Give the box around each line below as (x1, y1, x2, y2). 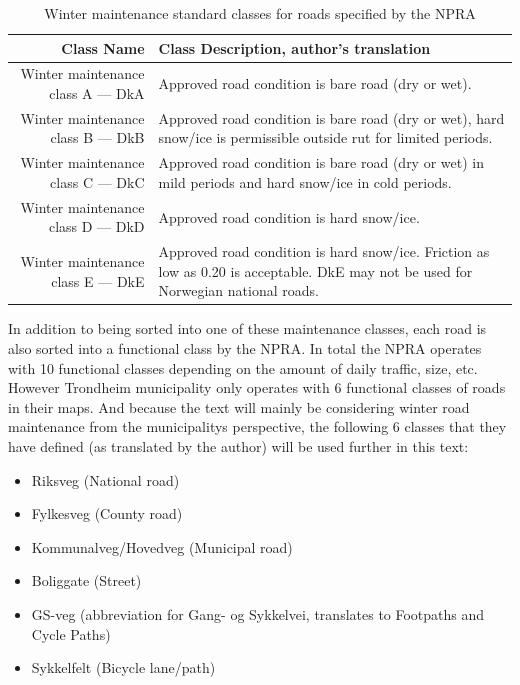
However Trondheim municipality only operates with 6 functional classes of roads (8, 377, 506, 398)
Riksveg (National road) (31, 469, 180, 490)
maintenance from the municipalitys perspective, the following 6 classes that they (8, 416, 507, 437)
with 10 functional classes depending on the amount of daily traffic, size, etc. (8, 357, 478, 378)
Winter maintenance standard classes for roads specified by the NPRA (44, 3, 476, 23)
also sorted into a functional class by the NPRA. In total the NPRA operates (8, 338, 482, 359)
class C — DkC (50, 171, 145, 192)
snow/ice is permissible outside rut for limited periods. (158, 127, 493, 148)
